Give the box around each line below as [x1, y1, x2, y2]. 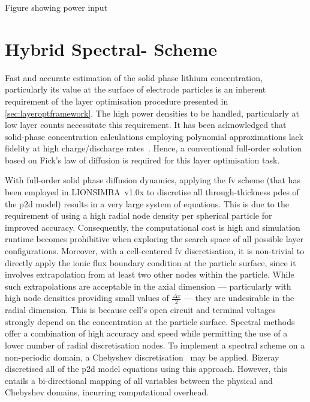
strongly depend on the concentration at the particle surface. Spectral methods [5, 315, 295, 327]
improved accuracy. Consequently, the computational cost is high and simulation [5, 221, 300, 233]
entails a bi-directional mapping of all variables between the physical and [5, 374, 273, 386]
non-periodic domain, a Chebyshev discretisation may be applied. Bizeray [5, 350, 279, 363]
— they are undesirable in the [183, 291, 294, 304]
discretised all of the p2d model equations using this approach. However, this [5, 362, 287, 375]
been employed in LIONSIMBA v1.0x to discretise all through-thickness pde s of [5, 186, 299, 198]
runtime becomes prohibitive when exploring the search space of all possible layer [5, 233, 303, 245]
